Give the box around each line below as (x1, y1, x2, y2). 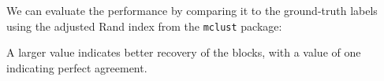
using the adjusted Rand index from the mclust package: (6, 17, 282, 34)
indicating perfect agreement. (6, 59, 147, 75)
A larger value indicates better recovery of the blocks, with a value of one (6, 44, 361, 61)
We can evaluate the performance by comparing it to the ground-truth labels (6, 2, 378, 18)
